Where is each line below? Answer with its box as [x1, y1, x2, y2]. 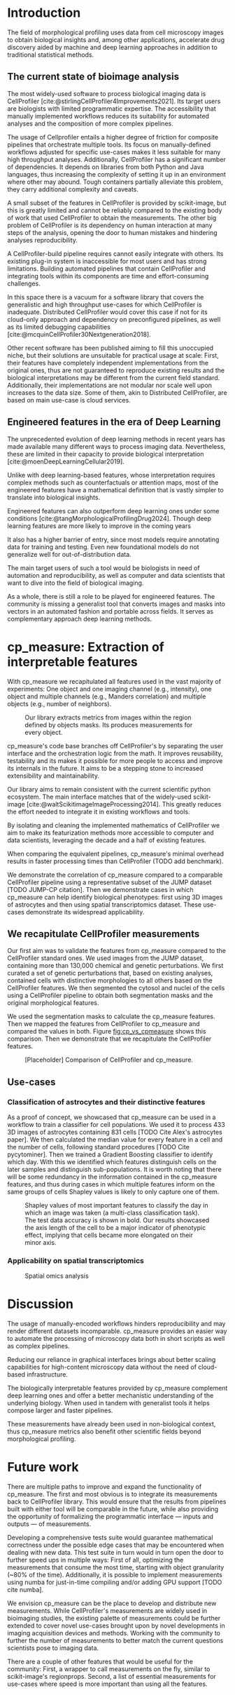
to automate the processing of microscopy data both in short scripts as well [7, 1335, 225, 1343]
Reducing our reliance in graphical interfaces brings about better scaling [7, 1356, 216, 1364]
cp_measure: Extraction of [7, 639, 164, 655]
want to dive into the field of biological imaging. [7, 579, 144, 587]
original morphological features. [7, 999, 99, 1007]
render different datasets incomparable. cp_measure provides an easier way [7, 1327, 227, 1335]
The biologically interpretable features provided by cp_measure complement [7, 1384, 228, 1393]
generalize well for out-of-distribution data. [7, 550, 131, 558]
